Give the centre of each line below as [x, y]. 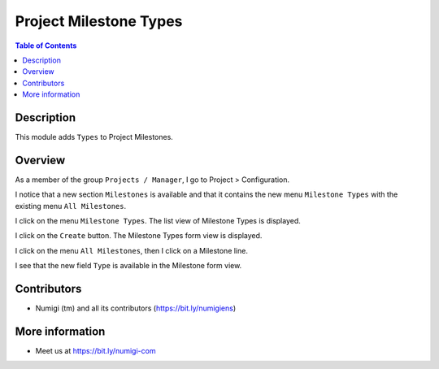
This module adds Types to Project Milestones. [94, 137]
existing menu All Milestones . [71, 206]
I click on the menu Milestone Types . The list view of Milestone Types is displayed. [158, 221]
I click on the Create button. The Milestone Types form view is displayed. [139, 236]
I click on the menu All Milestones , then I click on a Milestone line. [131, 250]
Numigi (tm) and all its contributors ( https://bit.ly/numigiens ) [136, 308]
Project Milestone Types [99, 21]
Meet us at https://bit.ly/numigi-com [96, 351]
